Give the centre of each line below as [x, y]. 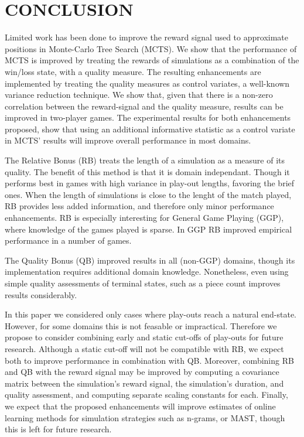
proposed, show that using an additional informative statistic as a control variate [150, 129]
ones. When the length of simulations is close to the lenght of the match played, [148, 194]
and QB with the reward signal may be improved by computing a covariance [142, 372]
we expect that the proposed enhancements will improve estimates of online [140, 406]
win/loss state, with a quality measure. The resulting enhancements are [133, 71]
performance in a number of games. [68, 240]
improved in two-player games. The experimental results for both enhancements [148, 117]
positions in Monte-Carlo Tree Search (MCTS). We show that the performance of [151, 48]
